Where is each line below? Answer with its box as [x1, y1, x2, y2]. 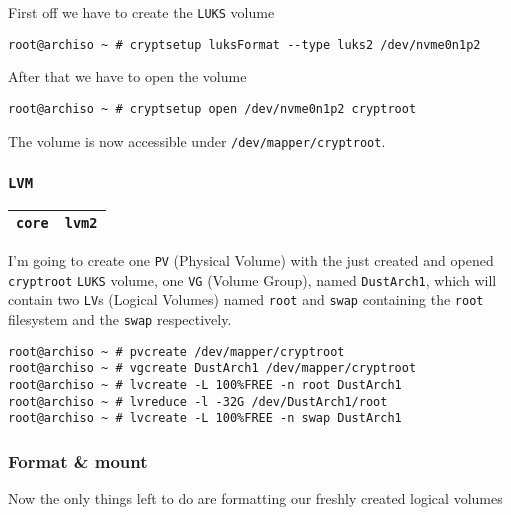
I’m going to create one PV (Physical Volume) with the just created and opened [8, 250, 494, 270]
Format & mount [8, 448, 148, 473]
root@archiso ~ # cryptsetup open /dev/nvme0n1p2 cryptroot [8, 101, 417, 116]
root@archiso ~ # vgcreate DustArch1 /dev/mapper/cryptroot [8, 361, 417, 376]
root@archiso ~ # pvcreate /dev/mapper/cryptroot [8, 344, 345, 359]
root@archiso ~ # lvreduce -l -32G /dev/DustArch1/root [8, 394, 388, 409]
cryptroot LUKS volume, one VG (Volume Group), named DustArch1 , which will [8, 269, 497, 290]
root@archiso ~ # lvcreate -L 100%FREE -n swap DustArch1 [8, 411, 402, 426]
